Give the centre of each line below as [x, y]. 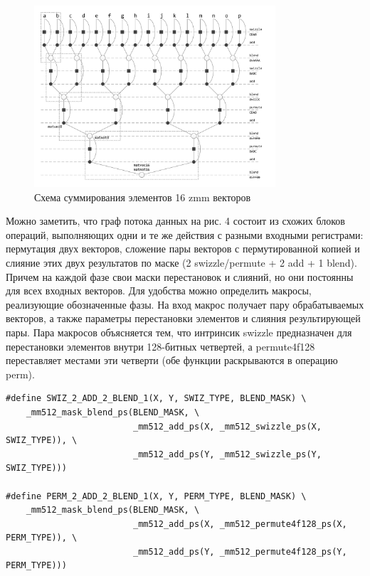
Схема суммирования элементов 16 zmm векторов [143, 197]
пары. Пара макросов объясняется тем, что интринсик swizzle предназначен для [179, 332]
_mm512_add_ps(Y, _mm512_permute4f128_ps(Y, [240, 551]
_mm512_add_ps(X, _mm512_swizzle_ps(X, [227, 426]
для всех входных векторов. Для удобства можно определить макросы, [159, 290]
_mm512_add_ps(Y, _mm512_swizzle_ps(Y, [227, 454]
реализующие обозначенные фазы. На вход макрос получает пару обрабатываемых [185, 304]
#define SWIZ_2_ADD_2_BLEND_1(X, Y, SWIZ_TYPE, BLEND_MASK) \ [156, 399]
